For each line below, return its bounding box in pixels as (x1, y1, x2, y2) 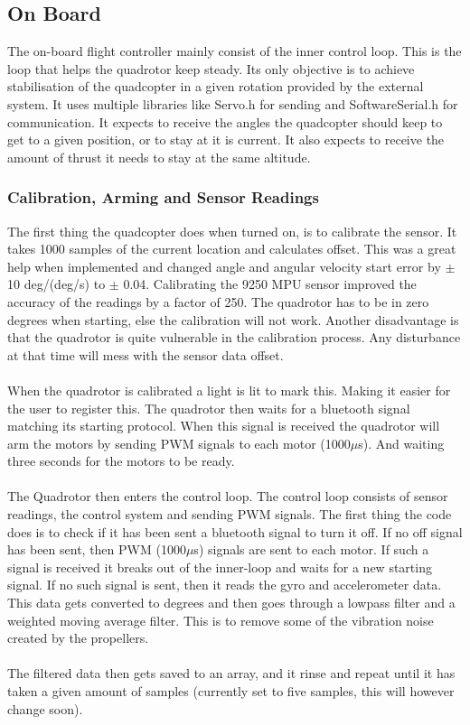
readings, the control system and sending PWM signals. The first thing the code (7, 505, 452, 524)
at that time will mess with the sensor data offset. (7, 345, 284, 364)
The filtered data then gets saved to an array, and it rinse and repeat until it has (7, 664, 456, 683)
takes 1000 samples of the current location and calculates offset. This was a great (7, 239, 456, 258)
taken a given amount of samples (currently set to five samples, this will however (7, 682, 455, 701)
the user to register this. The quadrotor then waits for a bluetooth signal (7, 398, 410, 417)
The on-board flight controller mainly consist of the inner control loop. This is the (7, 42, 462, 60)
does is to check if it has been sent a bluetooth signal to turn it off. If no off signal (7, 522, 463, 541)
